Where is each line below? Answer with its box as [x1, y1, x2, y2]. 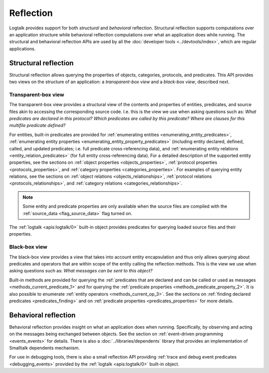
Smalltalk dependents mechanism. [9, 345, 80, 351]
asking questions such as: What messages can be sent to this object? [9, 268, 153, 274]
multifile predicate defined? [9, 123, 66, 128]
